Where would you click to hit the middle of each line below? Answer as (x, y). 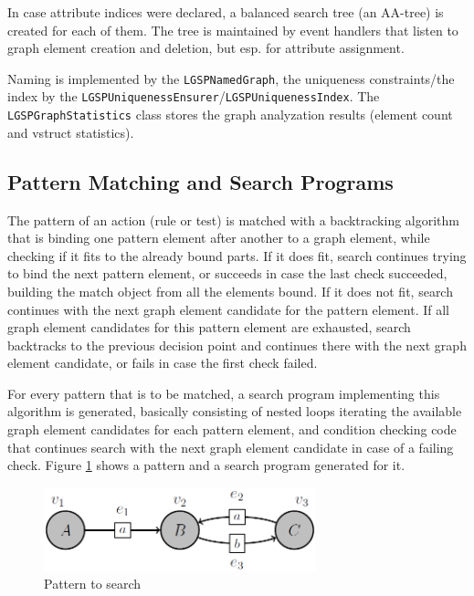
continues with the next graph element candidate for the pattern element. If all (228, 309)
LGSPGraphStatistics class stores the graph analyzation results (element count (230, 115)
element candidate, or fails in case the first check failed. (163, 363)
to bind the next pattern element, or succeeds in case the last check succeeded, (227, 273)
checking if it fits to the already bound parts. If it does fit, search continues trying (237, 255)
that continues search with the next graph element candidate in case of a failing (231, 447)
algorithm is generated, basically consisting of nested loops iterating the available (235, 411)
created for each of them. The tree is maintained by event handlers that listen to (233, 30)
